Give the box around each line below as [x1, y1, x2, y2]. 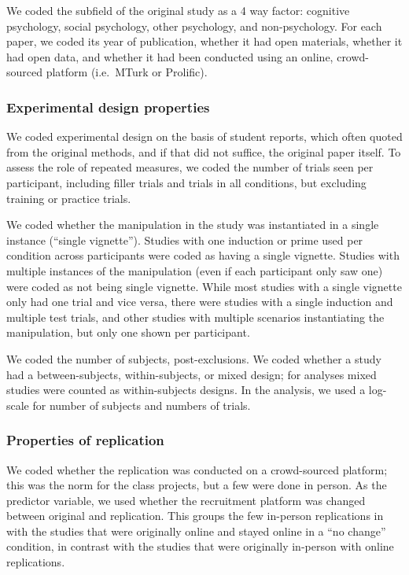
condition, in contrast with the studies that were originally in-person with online [6, 538, 394, 555]
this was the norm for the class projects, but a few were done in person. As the [6, 477, 387, 493]
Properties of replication [6, 430, 164, 450]
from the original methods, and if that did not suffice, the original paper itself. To [6, 143, 401, 160]
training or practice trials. [6, 190, 131, 206]
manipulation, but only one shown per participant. [6, 324, 250, 341]
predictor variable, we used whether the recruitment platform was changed [6, 492, 366, 508]
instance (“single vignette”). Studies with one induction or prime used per [6, 231, 363, 248]
